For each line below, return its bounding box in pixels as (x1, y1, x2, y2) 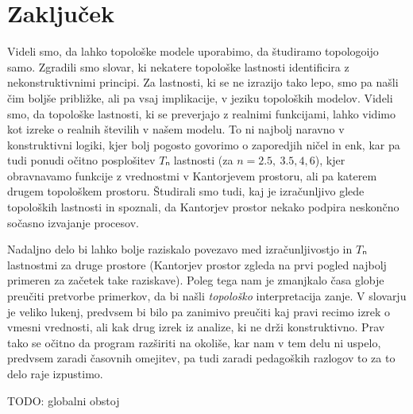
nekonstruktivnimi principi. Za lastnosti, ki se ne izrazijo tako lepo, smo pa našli (7, 74, 399, 91)
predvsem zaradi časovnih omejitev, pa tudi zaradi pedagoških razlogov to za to (7, 350, 396, 366)
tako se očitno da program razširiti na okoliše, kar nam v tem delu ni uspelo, (7, 334, 381, 350)
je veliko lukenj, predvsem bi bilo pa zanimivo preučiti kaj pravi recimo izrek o (7, 303, 391, 319)
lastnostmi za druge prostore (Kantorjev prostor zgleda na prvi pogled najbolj (7, 256, 387, 273)
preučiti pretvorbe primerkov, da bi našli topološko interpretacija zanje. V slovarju (7, 288, 407, 304)
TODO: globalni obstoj (7, 392, 120, 408)
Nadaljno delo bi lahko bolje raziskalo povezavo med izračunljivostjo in (7, 241, 353, 257)
